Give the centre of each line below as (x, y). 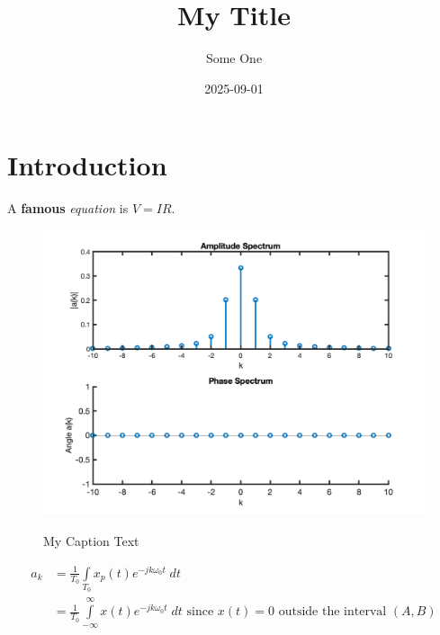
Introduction (87, 165)
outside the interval (332, 612)
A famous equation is (68, 208)
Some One (234, 58)
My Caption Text (91, 541)
